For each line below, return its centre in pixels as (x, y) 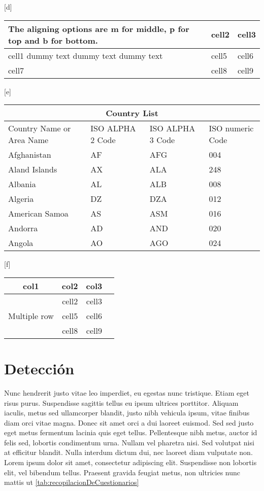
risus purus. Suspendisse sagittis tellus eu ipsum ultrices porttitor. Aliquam (121, 402)
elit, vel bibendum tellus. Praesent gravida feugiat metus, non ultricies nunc (122, 472)
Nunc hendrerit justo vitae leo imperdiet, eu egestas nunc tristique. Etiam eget (127, 392)
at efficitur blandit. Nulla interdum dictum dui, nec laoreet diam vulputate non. (128, 452)
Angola (21, 243)
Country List (132, 113)
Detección (39, 368)
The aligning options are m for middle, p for (99, 28)
